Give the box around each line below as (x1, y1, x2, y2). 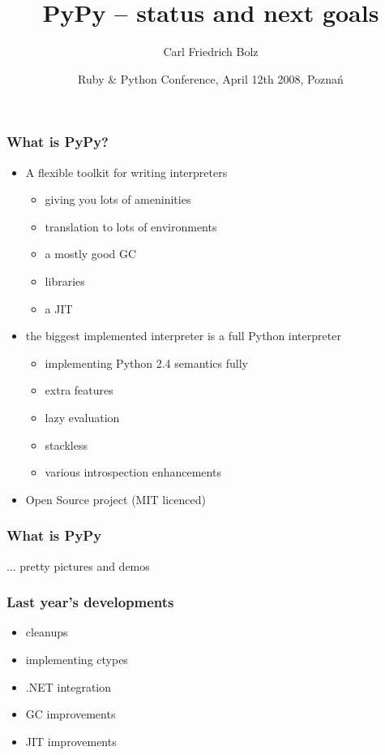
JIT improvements (25, 732, 117, 749)
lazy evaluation (45, 408, 120, 425)
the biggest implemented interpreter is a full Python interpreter (25, 327, 341, 344)
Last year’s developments (6, 592, 174, 612)
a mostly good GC (45, 245, 137, 262)
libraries (45, 272, 85, 289)
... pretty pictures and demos (6, 557, 150, 574)
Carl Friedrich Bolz (163, 43, 259, 60)
